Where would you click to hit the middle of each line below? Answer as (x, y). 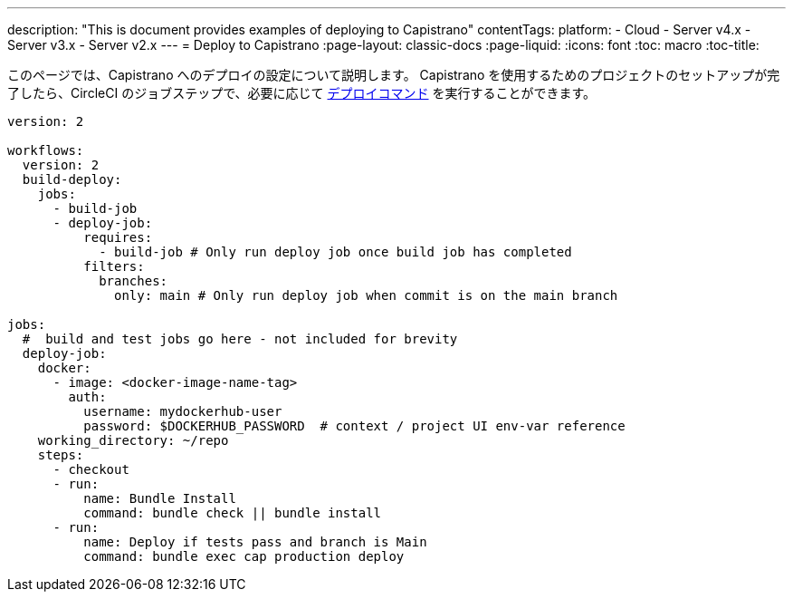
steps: (61, 455)
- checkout (91, 469)
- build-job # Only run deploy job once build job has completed (335, 252)
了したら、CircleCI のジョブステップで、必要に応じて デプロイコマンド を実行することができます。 (302, 93)
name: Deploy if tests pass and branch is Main (255, 542)
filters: (114, 266)
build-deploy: (72, 179)
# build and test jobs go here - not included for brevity (240, 339)
